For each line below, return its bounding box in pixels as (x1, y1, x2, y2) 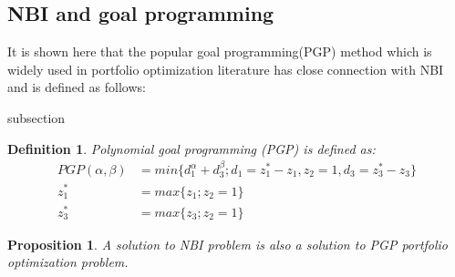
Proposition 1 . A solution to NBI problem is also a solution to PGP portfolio (7, 234, 449, 253)
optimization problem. (7, 252, 129, 272)
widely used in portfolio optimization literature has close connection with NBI (7, 59, 444, 78)
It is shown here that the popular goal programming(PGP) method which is (7, 42, 432, 61)
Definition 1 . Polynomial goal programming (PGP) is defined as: (7, 138, 376, 158)
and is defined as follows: (7, 77, 146, 97)
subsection (7, 108, 66, 127)
